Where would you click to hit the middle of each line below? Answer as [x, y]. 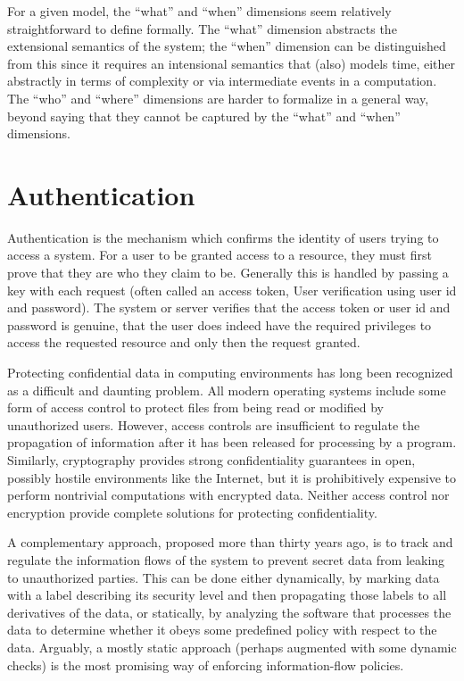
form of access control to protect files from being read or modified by [196, 407]
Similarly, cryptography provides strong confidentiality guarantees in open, [211, 460]
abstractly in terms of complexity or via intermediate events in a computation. [222, 81]
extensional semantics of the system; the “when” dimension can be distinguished [227, 46]
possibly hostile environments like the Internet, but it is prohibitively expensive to [232, 477]
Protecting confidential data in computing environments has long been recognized [230, 373]
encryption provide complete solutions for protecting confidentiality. [192, 512]
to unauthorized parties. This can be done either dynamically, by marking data [224, 577]
